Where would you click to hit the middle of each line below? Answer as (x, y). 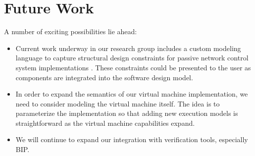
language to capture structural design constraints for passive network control (132, 58)
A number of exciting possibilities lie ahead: (71, 31)
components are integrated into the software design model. (104, 77)
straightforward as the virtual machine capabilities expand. (105, 123)
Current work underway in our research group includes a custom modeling (128, 48)
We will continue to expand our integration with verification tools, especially (132, 139)
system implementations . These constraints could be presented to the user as (133, 67)
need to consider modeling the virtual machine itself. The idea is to (118, 103)
